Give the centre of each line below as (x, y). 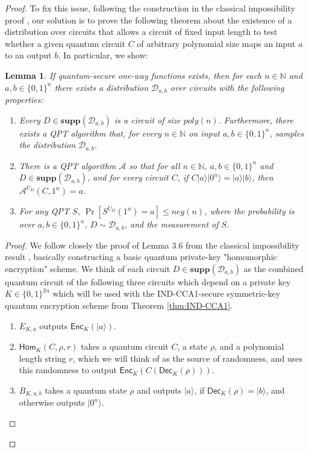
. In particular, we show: (103, 55)
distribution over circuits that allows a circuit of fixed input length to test (141, 32)
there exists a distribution (101, 87)
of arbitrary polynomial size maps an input (216, 43)
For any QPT (44, 211)
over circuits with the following (227, 87)
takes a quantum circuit (125, 346)
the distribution (47, 145)
